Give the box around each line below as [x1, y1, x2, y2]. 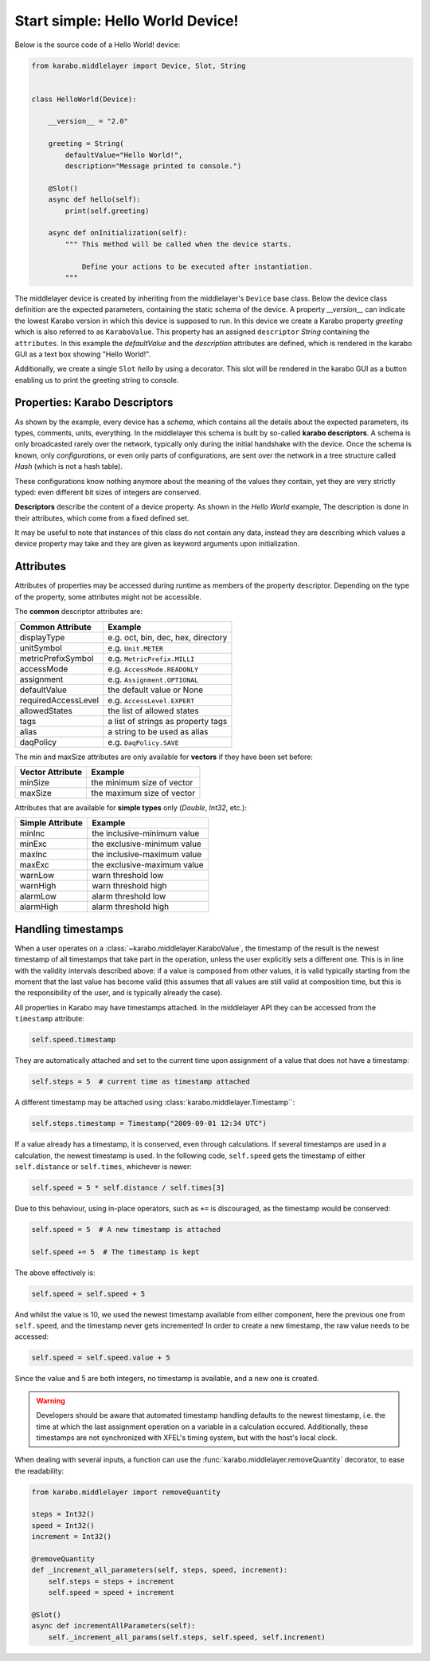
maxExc [19, 860, 49, 871]
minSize [19, 777, 50, 788]
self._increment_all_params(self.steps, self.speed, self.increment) [48, 1632, 326, 1642]
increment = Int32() [31, 1532, 111, 1541]
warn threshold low [92, 870, 164, 881]
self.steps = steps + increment [48, 1576, 175, 1586]
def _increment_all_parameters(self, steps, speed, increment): [31, 1565, 288, 1575]
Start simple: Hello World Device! [14, 12, 239, 30]
